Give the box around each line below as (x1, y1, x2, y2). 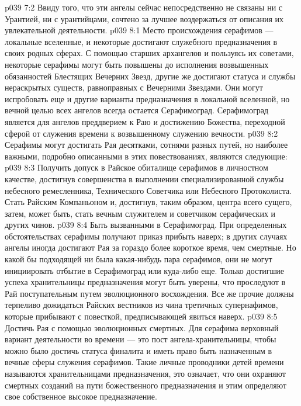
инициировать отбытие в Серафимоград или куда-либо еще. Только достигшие (5, 264, 285, 276)
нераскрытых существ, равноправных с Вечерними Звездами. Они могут (5, 81, 263, 93)
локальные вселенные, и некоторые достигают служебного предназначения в (5, 35, 278, 47)
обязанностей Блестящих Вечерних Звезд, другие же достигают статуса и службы (5, 70, 296, 82)
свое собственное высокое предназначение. (5, 390, 157, 402)
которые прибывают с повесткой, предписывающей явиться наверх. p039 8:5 (5, 310, 278, 322)
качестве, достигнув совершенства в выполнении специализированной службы (5, 172, 284, 185)
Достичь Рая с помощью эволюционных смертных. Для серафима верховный (5, 321, 279, 334)
